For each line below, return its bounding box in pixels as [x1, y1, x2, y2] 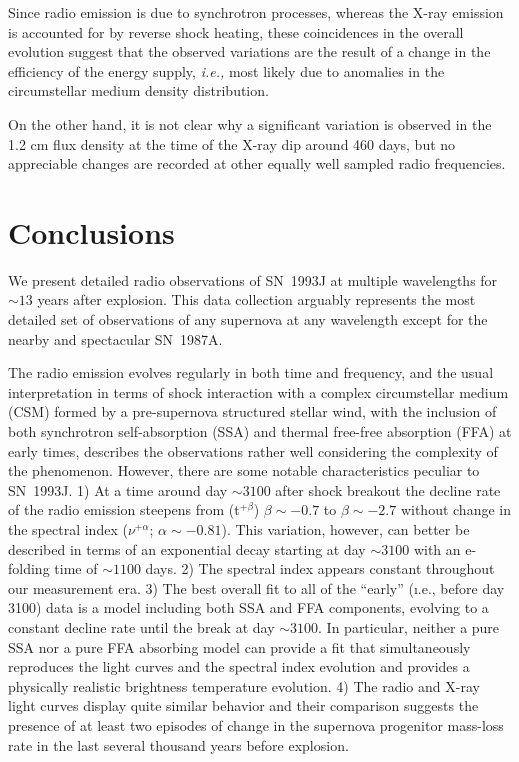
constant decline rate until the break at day [8, 616, 275, 637]
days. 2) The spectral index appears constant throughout [145, 558, 495, 579]
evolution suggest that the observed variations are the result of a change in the [8, 41, 491, 62]
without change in [400, 499, 511, 520]
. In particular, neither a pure [318, 616, 500, 637]
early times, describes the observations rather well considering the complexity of [8, 440, 498, 461]
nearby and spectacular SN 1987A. [8, 328, 223, 349]
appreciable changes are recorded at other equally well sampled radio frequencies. [8, 153, 506, 174]
